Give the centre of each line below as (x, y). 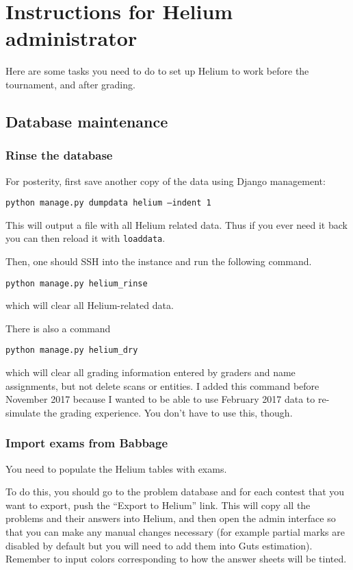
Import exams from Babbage (87, 443)
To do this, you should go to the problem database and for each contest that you (175, 492)
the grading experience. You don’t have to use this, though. (168, 412)
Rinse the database (59, 155)
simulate (23, 412)
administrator (71, 38)
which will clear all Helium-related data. (90, 305)
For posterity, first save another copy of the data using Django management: (166, 181)
